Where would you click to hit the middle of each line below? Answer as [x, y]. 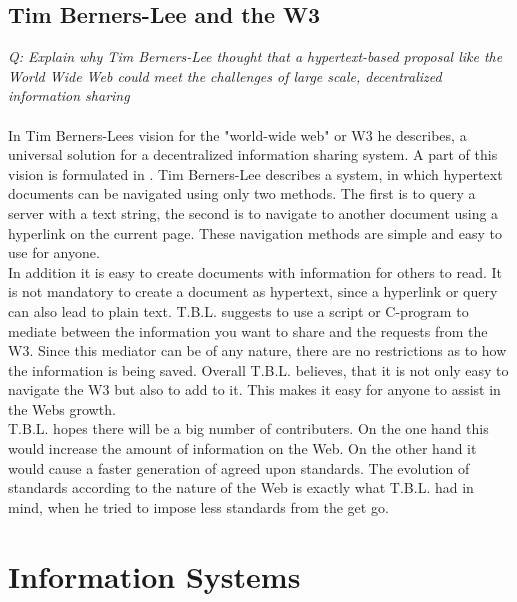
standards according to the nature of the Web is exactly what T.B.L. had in [241, 487]
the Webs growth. [62, 408]
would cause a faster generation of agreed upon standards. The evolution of [239, 467]
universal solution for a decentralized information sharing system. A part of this [253, 154]
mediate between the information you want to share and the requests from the [248, 330]
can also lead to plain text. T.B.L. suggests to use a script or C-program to [238, 310]
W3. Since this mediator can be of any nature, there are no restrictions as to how [257, 350]
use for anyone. [54, 252]
